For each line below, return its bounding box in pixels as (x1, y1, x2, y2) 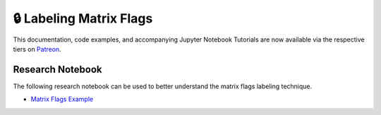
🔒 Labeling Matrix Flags (13, 11, 153, 26)
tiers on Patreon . (13, 44, 61, 53)
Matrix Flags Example (30, 95, 94, 104)
